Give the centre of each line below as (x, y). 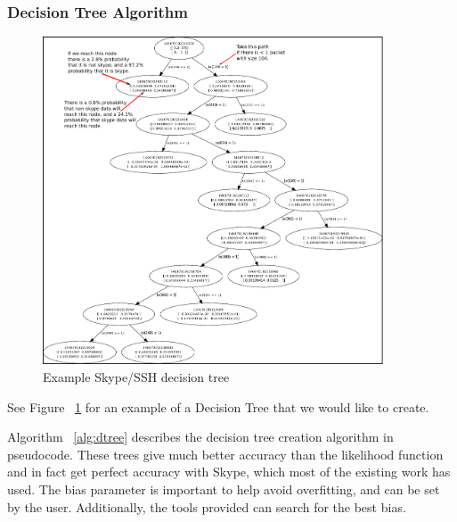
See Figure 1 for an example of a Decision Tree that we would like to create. (218, 406)
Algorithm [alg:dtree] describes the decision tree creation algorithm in (200, 437)
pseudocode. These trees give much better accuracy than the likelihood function (225, 454)
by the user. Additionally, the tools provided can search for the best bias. (207, 506)
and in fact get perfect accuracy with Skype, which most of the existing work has (229, 472)
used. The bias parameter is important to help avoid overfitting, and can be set (224, 489)
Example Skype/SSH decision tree (136, 376)
